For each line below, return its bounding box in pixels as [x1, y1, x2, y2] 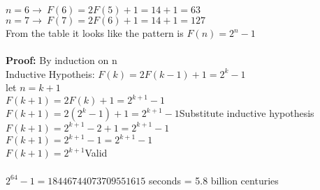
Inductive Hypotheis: [6, 66, 95, 81]
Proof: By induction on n [6, 53, 117, 68]
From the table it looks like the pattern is [6, 26, 184, 40]
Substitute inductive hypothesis [179, 106, 314, 120]
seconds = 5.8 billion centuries [149, 173, 279, 187]
